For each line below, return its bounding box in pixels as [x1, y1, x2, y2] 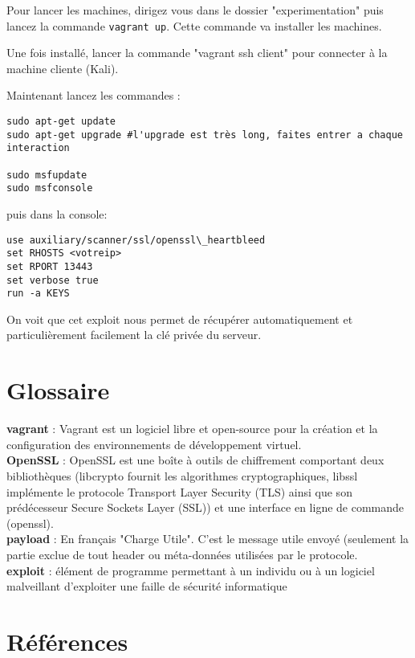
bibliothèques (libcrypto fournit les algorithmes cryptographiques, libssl [6, 467, 358, 484]
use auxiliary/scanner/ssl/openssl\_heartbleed [6, 234, 266, 246]
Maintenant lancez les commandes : [6, 87, 181, 104]
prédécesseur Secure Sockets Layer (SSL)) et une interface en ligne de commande [6, 499, 405, 516]
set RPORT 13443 [6, 260, 93, 272]
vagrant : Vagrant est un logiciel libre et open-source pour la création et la [6, 420, 378, 437]
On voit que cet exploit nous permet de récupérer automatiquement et [6, 310, 353, 327]
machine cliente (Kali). [6, 59, 119, 76]
